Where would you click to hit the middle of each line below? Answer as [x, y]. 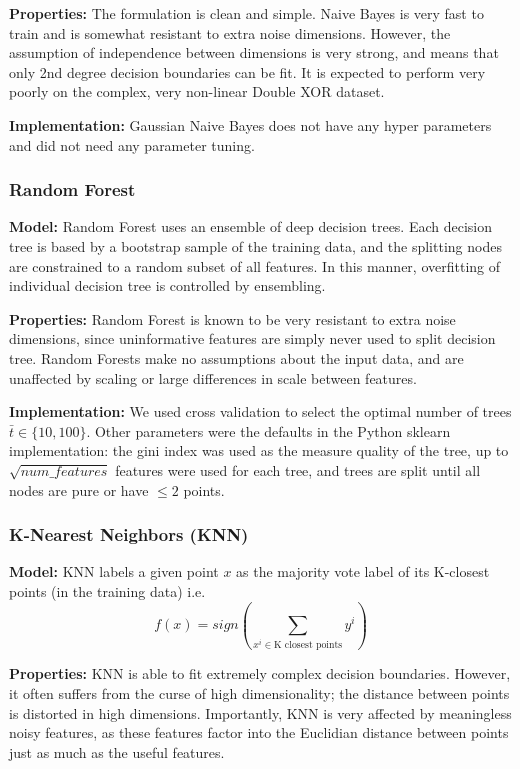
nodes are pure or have [79, 489]
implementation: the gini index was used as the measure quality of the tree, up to [259, 450]
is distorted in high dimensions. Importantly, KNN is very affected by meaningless [260, 712]
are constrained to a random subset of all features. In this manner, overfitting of [255, 265]
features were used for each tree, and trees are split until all [298, 469]
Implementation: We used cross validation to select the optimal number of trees [260, 411]
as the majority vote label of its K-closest [363, 571]
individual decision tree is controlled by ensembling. [167, 285]
